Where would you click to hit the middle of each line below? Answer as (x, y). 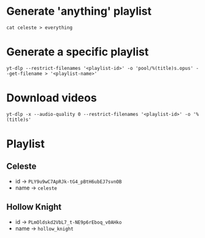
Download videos (52, 98)
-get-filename (25, 74)
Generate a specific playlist (78, 52)
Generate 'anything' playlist (79, 11)
